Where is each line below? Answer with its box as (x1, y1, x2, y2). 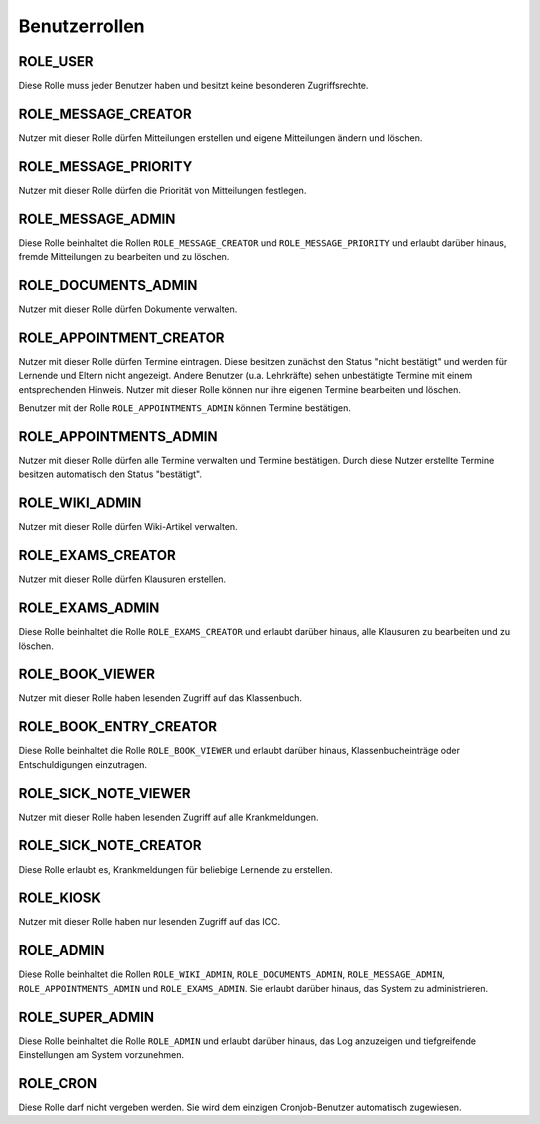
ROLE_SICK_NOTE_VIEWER (18, 785, 191, 802)
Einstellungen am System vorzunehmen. (18, 1049, 185, 1061)
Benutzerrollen (18, 15, 145, 37)
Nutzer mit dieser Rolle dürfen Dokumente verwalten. (18, 303, 238, 315)
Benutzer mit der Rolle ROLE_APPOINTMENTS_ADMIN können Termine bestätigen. (18, 402, 352, 414)
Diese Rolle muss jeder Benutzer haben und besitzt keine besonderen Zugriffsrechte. (18, 80, 369, 92)
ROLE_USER (18, 53, 94, 70)
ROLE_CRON (18, 1075, 98, 1092)
